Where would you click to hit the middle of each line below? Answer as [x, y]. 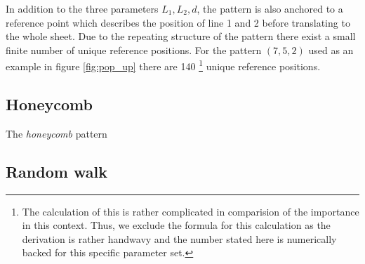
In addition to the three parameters [82, 8]
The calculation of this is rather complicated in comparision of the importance [191, 211]
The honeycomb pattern [57, 133]
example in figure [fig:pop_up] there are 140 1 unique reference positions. [163, 65]
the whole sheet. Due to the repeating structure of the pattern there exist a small [181, 36]
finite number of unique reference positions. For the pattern [134, 49]
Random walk [57, 171]
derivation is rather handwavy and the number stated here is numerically [179, 238]
